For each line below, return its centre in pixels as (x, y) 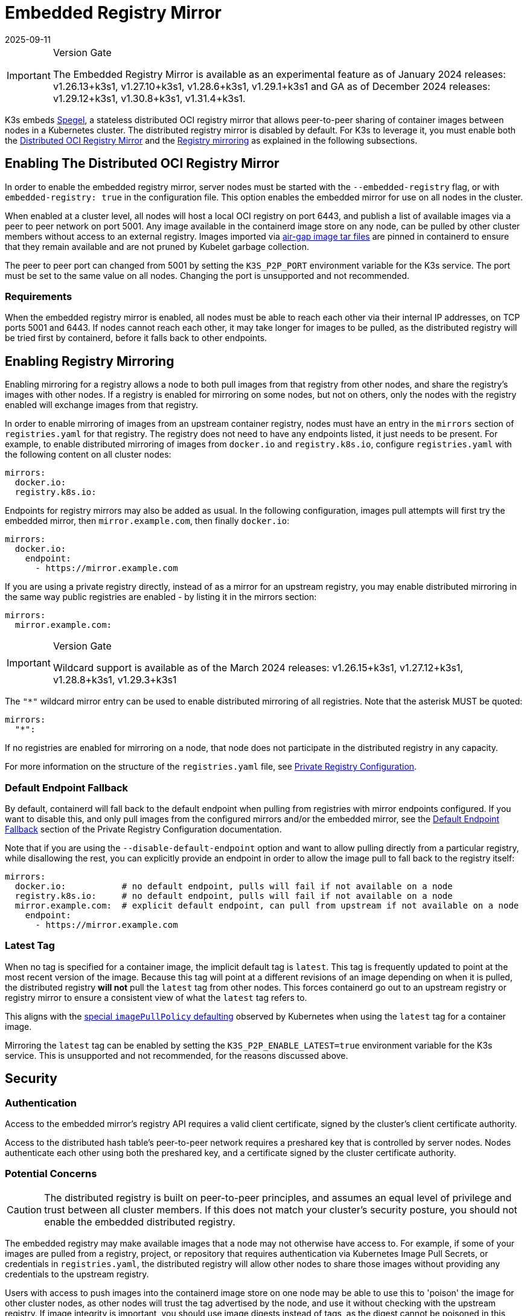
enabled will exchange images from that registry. (102, 405)
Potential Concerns (51, 1174)
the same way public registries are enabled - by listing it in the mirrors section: (161, 597)
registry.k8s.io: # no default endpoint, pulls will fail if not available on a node (234, 896)
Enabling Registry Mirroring (90, 361)
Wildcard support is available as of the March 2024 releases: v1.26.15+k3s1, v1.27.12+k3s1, (258, 668)
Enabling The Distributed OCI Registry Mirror (142, 164)
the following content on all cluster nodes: (88, 455)
